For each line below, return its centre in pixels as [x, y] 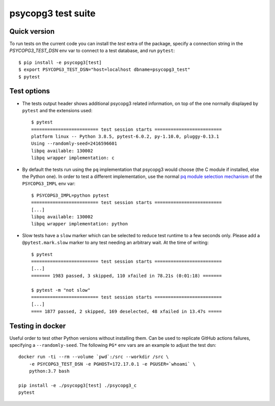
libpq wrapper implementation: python [80, 224]
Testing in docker [38, 326]
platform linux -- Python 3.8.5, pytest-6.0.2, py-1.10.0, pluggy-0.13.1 [125, 137]
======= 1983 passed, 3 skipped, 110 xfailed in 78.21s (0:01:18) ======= [127, 276]
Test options [30, 91]
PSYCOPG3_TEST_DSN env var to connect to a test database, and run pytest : [92, 50]
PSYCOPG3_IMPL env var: [49, 184]
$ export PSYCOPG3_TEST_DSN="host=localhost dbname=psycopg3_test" [104, 70]
